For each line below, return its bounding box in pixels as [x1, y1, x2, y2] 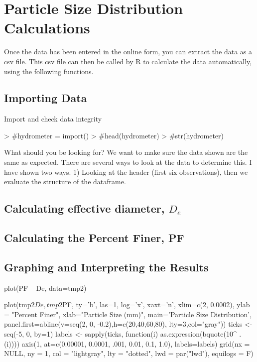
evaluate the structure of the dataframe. [4, 176, 126, 187]
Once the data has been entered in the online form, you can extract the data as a [4, 46, 253, 57]
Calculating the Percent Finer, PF [4, 230, 184, 245]
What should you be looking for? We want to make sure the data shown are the [4, 147, 248, 157]
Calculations [4, 17, 90, 38]
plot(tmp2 [4, 299, 35, 310]
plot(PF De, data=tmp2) [4, 282, 87, 293]
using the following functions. [4, 66, 94, 76]
